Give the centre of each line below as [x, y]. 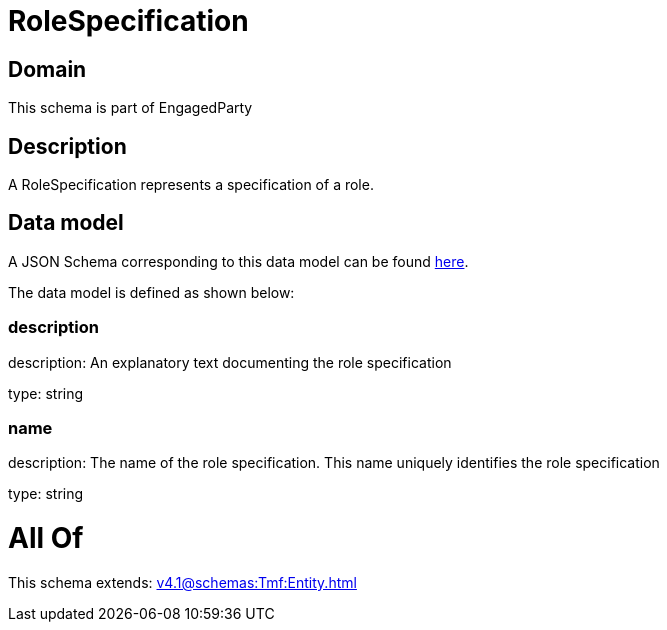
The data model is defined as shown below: [151, 292]
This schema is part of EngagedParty [130, 108]
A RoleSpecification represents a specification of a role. [191, 185]
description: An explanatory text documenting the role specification [230, 362]
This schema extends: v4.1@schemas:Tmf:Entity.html [182, 582]
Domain [47, 69]
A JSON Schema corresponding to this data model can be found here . [238, 261]
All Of [46, 538]
